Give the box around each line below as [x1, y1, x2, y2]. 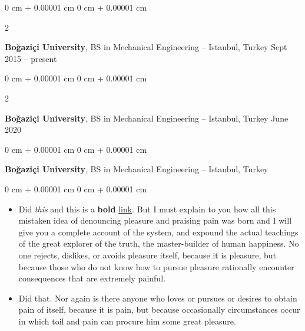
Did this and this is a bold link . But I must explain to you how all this [18, 202, 276, 215]
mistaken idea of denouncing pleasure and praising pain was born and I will [18, 214, 292, 227]
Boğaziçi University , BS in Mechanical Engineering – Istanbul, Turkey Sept [5, 41, 287, 53]
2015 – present [5, 52, 57, 64]
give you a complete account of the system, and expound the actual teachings [18, 225, 299, 238]
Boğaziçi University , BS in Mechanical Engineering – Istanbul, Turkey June [5, 112, 289, 124]
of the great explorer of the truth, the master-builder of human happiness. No [18, 237, 299, 250]
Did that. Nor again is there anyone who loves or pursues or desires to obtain [18, 291, 297, 304]
